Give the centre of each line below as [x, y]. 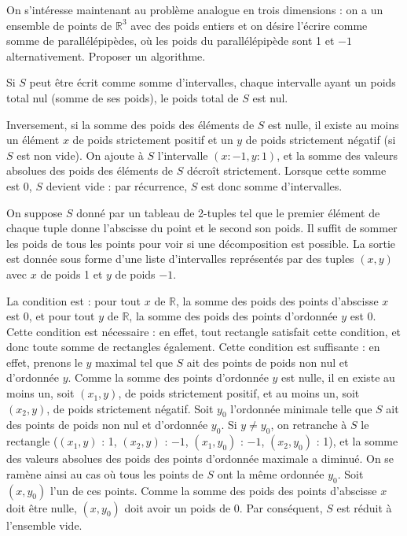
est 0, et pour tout [51, 316]
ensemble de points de [59, 25]
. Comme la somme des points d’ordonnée [168, 377]
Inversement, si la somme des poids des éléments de [130, 124]
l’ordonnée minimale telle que [301, 408]
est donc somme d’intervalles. [272, 185]
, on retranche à [309, 425]
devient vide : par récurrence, [117, 185]
